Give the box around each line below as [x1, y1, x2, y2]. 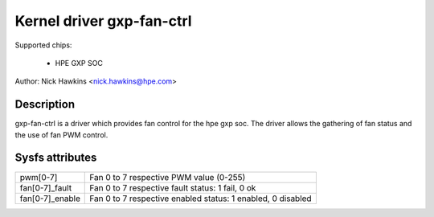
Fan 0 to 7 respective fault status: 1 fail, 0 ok [89, 182, 256, 193]
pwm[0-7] [19, 171, 58, 182]
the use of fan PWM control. [14, 129, 108, 140]
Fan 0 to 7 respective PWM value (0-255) [89, 171, 246, 182]
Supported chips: [14, 40, 72, 50]
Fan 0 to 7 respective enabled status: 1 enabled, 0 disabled [89, 193, 313, 204]
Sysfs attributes [14, 151, 97, 165]
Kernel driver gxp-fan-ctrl [14, 12, 192, 30]
